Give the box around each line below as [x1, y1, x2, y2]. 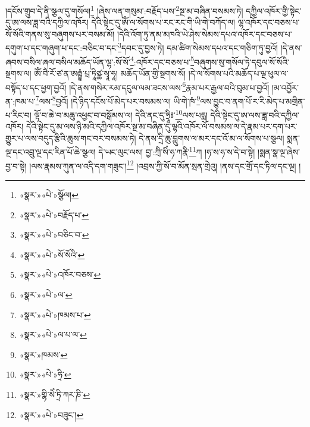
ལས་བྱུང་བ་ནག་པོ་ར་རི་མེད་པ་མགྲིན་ [200, 95, 305, 107]
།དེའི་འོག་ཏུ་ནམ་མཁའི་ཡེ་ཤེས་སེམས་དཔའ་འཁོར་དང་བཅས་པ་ [117, 27, 292, 40]
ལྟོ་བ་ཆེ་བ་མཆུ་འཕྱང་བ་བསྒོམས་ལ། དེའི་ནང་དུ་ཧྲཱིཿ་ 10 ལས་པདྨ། [34, 107, 208, 121]
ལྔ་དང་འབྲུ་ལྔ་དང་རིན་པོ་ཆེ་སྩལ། [5, 146, 96, 158]
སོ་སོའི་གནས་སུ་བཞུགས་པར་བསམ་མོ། [5, 27, 115, 40]
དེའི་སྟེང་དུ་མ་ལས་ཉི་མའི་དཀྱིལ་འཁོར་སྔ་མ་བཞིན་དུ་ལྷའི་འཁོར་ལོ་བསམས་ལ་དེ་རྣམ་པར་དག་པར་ [26, 120, 298, 133]
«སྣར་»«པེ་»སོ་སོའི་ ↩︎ [19, 248, 85, 260]
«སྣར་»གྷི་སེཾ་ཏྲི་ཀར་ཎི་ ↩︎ [19, 388, 90, 400]
